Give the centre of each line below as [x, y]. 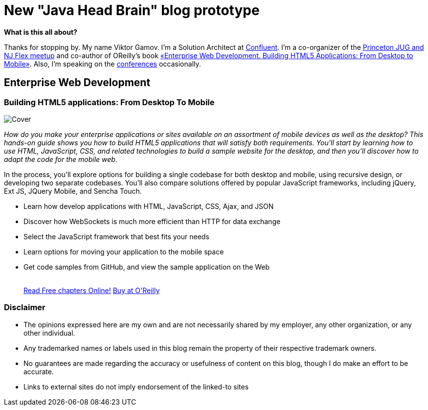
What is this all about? [41, 32]
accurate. [39, 371]
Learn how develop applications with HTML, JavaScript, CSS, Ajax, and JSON [149, 206]
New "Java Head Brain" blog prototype [132, 10]
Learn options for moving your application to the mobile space [124, 251]
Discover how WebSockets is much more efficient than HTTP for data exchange [152, 221]
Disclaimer [25, 307]
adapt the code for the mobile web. [61, 159]
